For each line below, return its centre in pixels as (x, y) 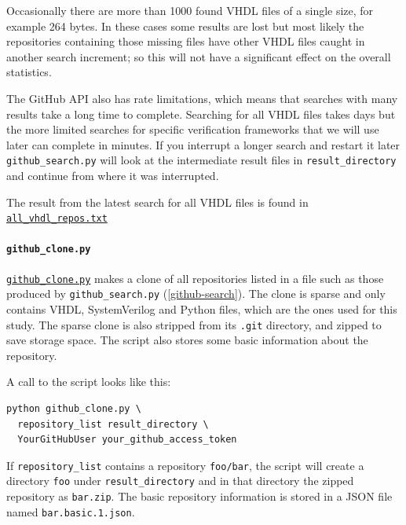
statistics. (29, 72)
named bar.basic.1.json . (71, 511)
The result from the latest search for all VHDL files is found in (157, 202)
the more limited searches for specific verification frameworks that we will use (193, 129)
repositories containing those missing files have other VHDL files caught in (186, 41)
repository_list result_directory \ (113, 424)
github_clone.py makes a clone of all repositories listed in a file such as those (195, 278)
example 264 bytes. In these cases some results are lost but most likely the (185, 26)
